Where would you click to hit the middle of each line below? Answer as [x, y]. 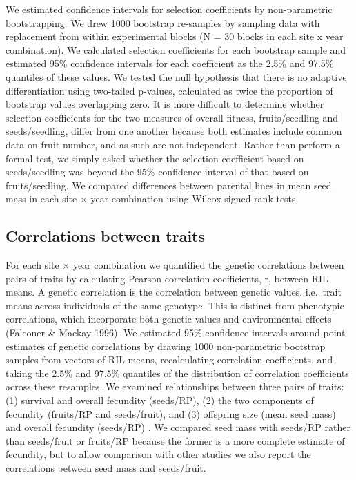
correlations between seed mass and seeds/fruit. [106, 468]
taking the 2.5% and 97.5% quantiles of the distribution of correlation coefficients [177, 373]
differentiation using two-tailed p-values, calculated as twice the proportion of [169, 90]
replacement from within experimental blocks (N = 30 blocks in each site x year [175, 36]
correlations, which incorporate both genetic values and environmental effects [169, 319]
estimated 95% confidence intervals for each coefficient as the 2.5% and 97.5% [170, 63]
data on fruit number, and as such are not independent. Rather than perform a [173, 144]
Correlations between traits [106, 236]
